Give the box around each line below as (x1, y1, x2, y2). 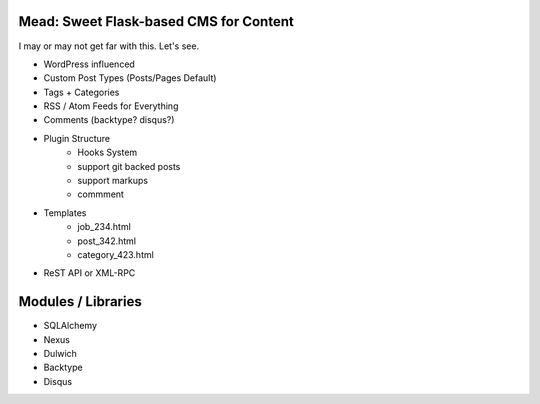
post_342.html (77, 235, 137, 247)
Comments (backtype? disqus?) (43, 114, 175, 126)
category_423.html (77, 248, 154, 260)
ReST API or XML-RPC (43, 267, 136, 279)
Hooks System (77, 146, 138, 159)
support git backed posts (77, 160, 181, 172)
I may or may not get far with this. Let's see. (18, 40, 200, 52)
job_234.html (77, 221, 132, 233)
